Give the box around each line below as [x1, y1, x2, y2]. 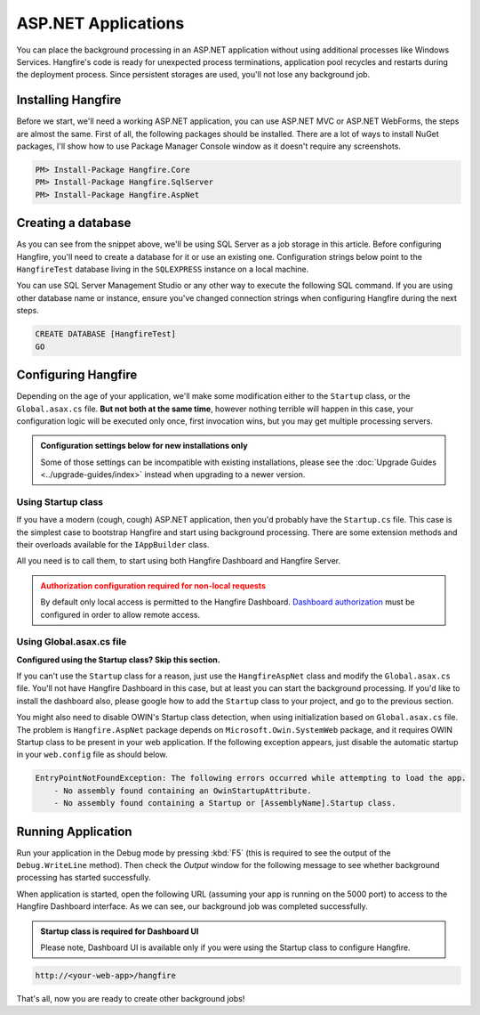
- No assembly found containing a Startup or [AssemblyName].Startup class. [53, 798, 396, 808]
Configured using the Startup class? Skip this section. [16, 654, 221, 665]
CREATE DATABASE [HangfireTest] [35, 329, 177, 339]
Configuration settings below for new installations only [40, 441, 248, 451]
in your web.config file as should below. [16, 749, 168, 760]
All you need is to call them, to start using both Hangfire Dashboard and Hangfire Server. [16, 556, 341, 566]
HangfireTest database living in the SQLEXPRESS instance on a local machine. [16, 264, 309, 275]
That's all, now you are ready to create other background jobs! [16, 994, 245, 1003]
